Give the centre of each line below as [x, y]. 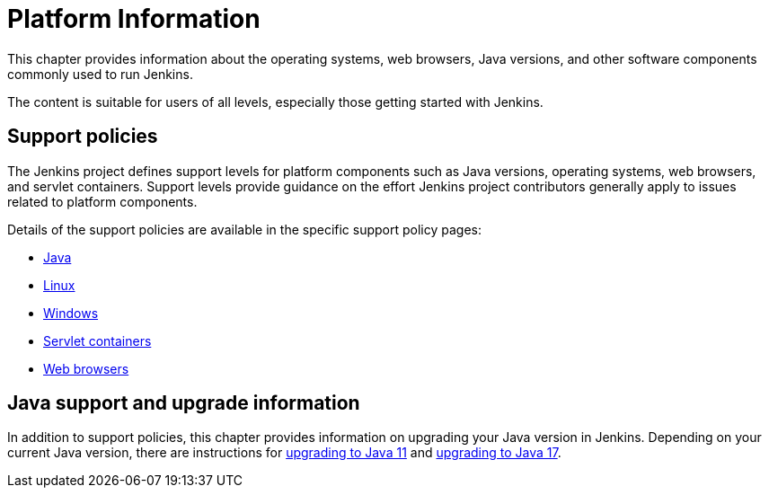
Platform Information [134, 19]
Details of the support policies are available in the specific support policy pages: [245, 229]
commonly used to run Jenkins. [100, 74]
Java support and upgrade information [184, 403]
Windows [71, 313]
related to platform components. [102, 201]
